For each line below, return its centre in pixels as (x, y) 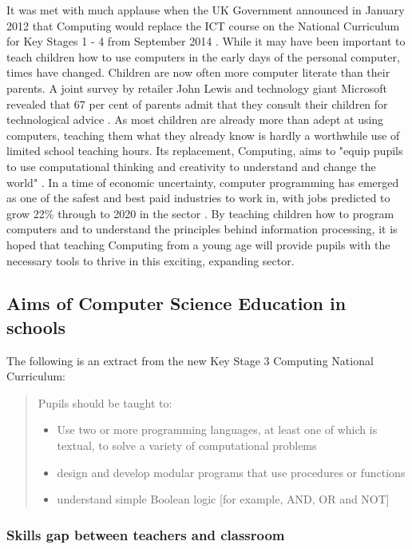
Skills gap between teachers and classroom (146, 534)
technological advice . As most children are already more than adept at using (195, 119)
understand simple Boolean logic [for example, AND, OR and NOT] (223, 499)
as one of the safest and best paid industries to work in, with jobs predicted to (198, 198)
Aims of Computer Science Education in (176, 303)
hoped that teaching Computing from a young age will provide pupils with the (198, 244)
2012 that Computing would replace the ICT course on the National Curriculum (203, 25)
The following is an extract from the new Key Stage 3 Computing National (190, 360)
